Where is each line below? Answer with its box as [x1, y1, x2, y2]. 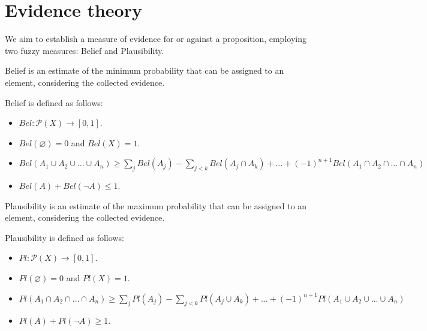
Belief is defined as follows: [5, 96, 103, 109]
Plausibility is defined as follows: [5, 231, 124, 243]
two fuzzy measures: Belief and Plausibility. [5, 44, 164, 56]
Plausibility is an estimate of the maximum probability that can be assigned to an [5, 199, 307, 212]
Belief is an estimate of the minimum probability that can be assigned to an [5, 64, 284, 77]
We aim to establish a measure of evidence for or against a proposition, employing [5, 32, 306, 45]
